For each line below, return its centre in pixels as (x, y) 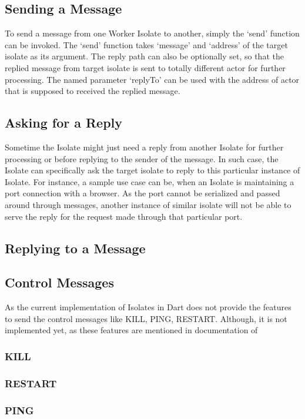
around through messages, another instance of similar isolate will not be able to (148, 204)
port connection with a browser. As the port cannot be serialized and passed (143, 193)
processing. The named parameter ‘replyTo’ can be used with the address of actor (152, 79)
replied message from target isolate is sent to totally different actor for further (145, 67)
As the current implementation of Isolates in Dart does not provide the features (148, 307)
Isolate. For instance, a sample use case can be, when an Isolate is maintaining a (150, 181)
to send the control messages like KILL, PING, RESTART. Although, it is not (146, 318)
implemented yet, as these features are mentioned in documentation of (131, 330)
